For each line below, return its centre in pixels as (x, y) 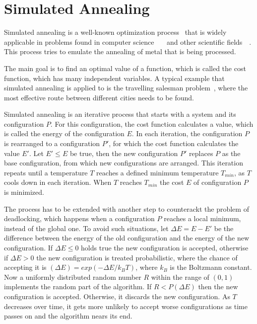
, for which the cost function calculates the (174, 143)
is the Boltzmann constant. (211, 267)
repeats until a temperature (46, 172)
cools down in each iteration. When (58, 182)
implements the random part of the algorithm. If (78, 286)
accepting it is (25, 267)
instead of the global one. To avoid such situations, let (86, 228)
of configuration (218, 182)
